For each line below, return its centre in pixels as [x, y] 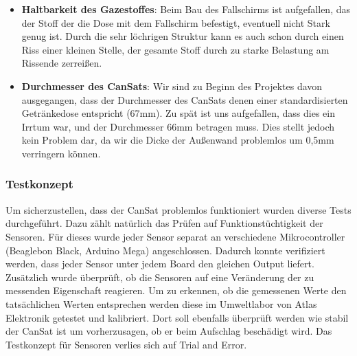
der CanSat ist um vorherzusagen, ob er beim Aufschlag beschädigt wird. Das [169, 331]
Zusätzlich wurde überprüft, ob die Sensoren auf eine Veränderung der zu [160, 277]
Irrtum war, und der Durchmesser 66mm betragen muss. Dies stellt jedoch [178, 126]
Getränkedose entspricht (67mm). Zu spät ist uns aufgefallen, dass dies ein [178, 113]
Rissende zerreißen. [62, 63]
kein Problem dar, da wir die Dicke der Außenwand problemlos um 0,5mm [178, 140]
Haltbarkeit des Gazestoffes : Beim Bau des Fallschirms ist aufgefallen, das [186, 9]
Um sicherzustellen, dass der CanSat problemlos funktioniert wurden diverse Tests [178, 209]
